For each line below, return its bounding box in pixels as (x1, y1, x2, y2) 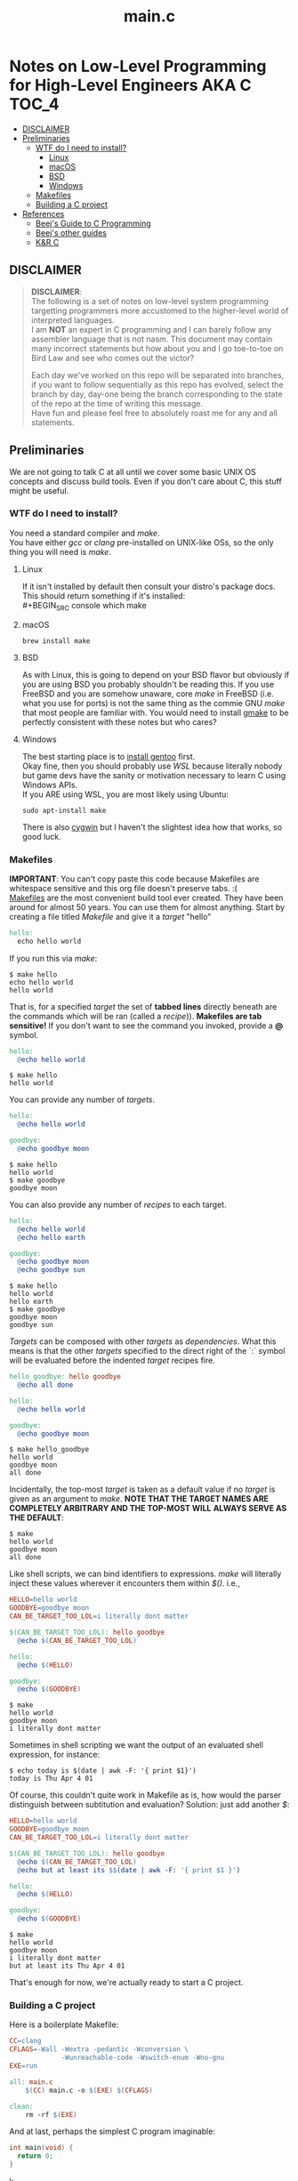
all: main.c (9, 2077, 53, 2087)
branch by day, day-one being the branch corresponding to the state (30, 389, 283, 399)
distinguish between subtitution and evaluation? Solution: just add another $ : (9, 1799, 290, 1810)
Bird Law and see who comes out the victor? (30, 352, 195, 363)
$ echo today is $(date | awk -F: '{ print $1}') (9, 1767, 197, 1775)
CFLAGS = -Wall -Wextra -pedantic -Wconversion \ (9, 2045, 189, 2054)
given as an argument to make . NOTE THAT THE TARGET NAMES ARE (9, 1493, 270, 1504)
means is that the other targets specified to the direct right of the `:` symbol (9, 1346, 286, 1356)
